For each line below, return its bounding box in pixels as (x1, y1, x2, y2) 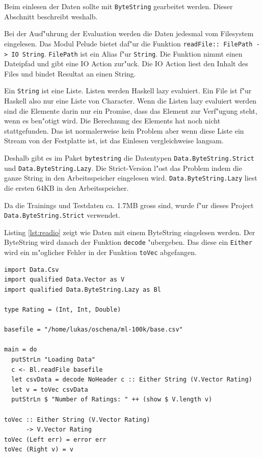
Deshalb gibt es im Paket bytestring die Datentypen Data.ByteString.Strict (4, 152, 254, 163)
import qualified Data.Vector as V (4, 276, 125, 284)
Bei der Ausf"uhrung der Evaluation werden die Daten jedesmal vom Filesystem (4, 28, 254, 39)
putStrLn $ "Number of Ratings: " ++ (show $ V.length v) (11, 396, 213, 403)
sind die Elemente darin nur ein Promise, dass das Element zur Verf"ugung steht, (4, 105, 257, 116)
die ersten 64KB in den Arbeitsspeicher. (4, 182, 129, 193)
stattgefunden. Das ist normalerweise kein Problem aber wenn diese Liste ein (4, 125, 244, 136)
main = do (4, 346, 37, 353)
